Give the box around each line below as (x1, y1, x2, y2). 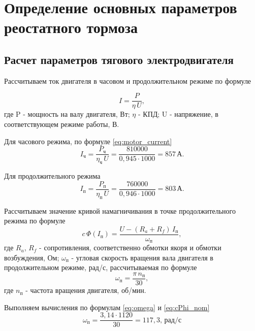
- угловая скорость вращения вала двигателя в (71, 252, 213, 262)
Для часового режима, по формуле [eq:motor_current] (4, 136, 172, 146)
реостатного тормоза (4, 17, 138, 38)
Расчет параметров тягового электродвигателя (4, 51, 234, 67)
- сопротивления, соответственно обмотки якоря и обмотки (39, 242, 221, 253)
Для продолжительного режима (4, 171, 101, 181)
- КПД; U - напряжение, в (138, 109, 218, 119)
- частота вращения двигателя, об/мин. (25, 285, 146, 295)
